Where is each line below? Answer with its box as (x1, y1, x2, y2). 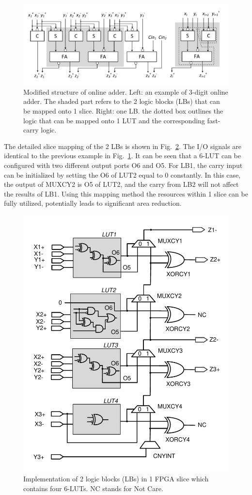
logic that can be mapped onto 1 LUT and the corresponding (23, 115, 205, 125)
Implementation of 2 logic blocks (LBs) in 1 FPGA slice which (23, 474, 209, 484)
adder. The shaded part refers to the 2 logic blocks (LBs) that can (23, 96, 220, 106)
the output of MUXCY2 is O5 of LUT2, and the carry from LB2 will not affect (4, 179, 239, 189)
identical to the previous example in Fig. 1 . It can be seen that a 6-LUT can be (4, 150, 241, 161)
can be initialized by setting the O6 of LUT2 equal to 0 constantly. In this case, (4, 169, 241, 180)
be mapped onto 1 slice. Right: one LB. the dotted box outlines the (23, 106, 223, 116)
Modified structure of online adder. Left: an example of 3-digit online (23, 86, 228, 97)
